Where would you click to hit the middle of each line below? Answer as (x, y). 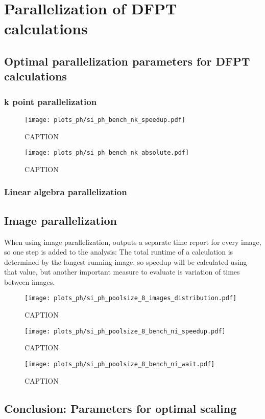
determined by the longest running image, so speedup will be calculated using (126, 261)
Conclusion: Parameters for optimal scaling (121, 408)
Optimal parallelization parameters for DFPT (127, 61)
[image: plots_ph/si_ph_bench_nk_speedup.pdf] (105, 120)
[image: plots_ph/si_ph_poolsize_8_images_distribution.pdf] (131, 298)
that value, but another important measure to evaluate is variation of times (122, 272)
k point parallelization (51, 101)
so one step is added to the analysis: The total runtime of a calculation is (119, 252)
